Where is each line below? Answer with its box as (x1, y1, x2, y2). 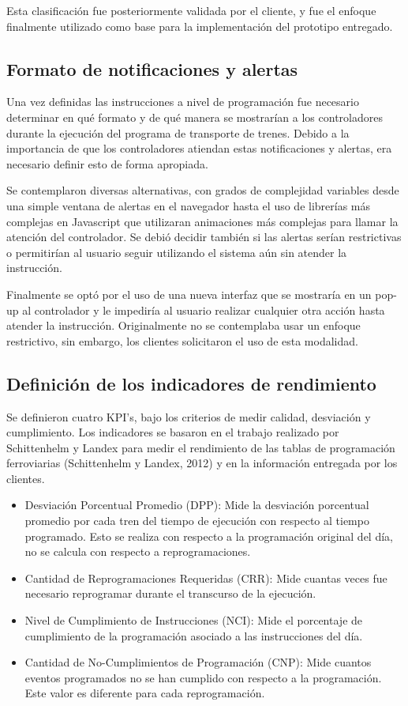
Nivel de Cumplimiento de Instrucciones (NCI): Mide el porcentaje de (24, 612, 363, 629)
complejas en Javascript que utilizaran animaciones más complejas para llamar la (6, 213, 399, 229)
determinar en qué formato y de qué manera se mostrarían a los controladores (6, 108, 383, 125)
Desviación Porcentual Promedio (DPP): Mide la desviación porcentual (24, 496, 369, 513)
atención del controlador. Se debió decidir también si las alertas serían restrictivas (6, 228, 402, 245)
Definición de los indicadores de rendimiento (6, 371, 376, 395)
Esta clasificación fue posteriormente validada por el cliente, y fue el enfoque (6, 2, 376, 18)
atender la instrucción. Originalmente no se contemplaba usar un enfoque (6, 317, 361, 334)
